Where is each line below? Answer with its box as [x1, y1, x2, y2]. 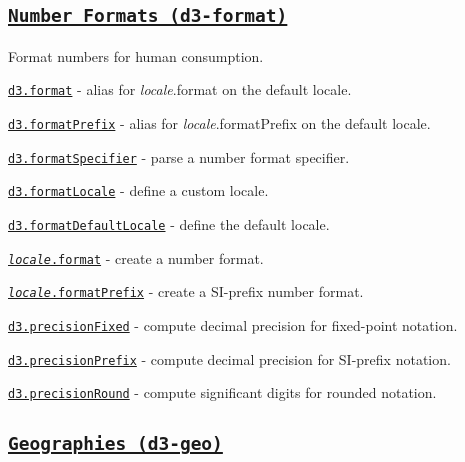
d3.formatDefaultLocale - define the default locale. [8, 214, 330, 234]
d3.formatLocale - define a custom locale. [8, 180, 269, 201]
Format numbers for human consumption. [8, 45, 264, 66]
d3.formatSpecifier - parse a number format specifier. [8, 146, 350, 167]
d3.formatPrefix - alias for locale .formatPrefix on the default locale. [8, 113, 431, 134]
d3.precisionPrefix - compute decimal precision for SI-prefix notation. [8, 348, 451, 369]
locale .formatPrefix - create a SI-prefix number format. [8, 281, 364, 302]
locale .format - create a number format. [8, 247, 264, 268]
